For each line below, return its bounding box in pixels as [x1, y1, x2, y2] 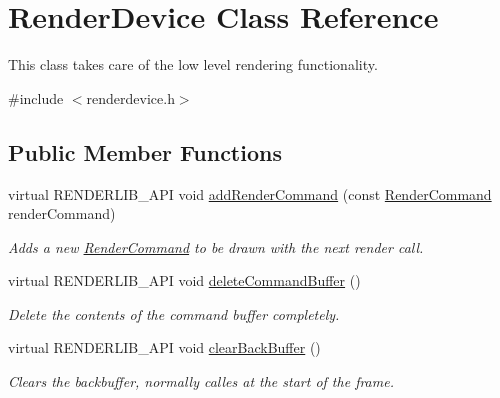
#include [8, 87, 64, 108]
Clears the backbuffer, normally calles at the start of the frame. [8, 371, 394, 392]
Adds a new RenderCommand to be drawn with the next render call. [8, 236, 424, 257]
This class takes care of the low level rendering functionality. [8, 54, 378, 75]
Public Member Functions [8, 136, 282, 167]
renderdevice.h [86, 87, 175, 108]
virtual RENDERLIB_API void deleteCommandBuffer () [8, 270, 361, 291]
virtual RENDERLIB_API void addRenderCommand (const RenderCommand [8, 183, 492, 204]
